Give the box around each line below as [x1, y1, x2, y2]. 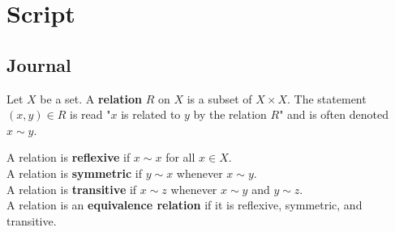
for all [165, 149, 195, 166]
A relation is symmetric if [6, 164, 143, 181]
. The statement [287, 90, 367, 107]
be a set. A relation [40, 90, 142, 107]
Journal [6, 52, 71, 77]
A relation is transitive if [6, 180, 137, 197]
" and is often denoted [279, 106, 389, 123]
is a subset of [187, 90, 252, 107]
